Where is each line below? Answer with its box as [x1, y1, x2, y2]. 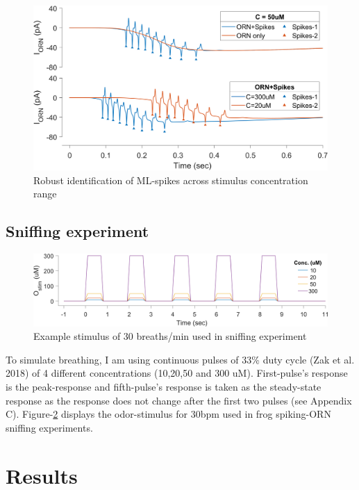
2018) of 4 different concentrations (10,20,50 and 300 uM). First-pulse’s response [6, 366, 348, 380]
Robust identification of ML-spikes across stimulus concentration [33, 172, 308, 187]
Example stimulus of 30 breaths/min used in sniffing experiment [33, 329, 307, 343]
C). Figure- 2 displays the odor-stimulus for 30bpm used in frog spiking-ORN [6, 407, 331, 421]
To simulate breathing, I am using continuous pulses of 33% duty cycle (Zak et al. [6, 352, 355, 366]
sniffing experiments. [6, 420, 93, 434]
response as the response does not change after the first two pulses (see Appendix [6, 393, 352, 407]
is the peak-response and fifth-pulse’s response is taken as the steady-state [6, 379, 322, 393]
